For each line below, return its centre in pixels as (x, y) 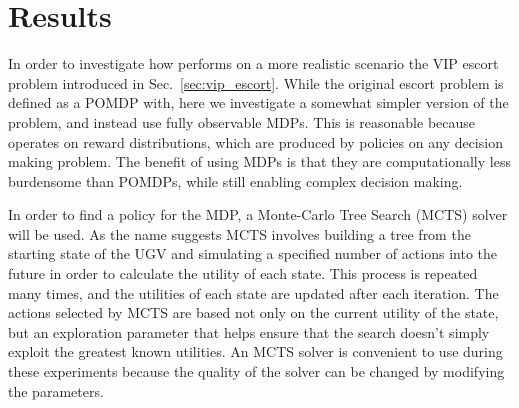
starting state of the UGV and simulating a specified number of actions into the (253, 253)
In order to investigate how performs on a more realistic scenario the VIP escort (253, 63)
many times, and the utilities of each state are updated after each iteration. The (253, 292)
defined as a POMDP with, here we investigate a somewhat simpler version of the (258, 102)
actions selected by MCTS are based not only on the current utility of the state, (253, 312)
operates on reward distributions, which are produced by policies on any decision (255, 141)
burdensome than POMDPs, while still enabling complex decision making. (235, 180)
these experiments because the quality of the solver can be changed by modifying (256, 371)
